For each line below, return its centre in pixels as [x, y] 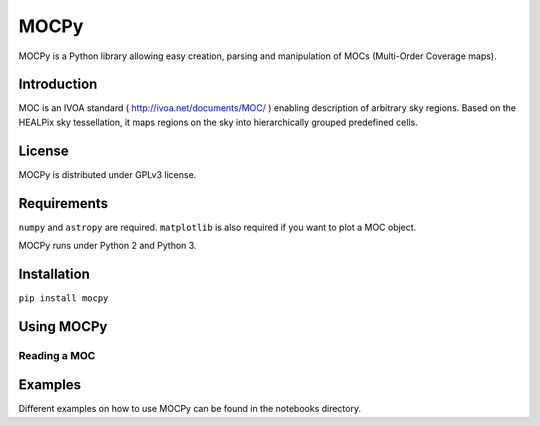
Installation [54, 273]
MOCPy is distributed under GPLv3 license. [107, 174]
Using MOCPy [63, 326]
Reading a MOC [57, 355]
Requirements [63, 203]
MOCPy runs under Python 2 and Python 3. [107, 246]
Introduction [58, 84]
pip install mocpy [63, 298]
